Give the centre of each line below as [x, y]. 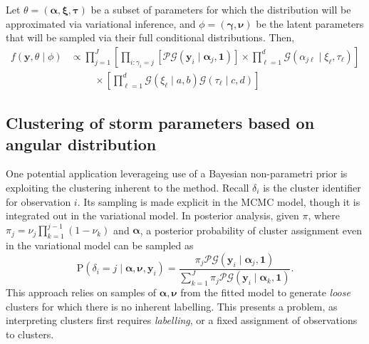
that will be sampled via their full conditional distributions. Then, [150, 37]
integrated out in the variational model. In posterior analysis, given [152, 215]
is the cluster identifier [312, 188]
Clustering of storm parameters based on [160, 123]
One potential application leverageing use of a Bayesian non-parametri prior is [177, 173]
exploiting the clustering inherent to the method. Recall [128, 188]
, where [324, 215]
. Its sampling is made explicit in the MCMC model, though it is [219, 201]
